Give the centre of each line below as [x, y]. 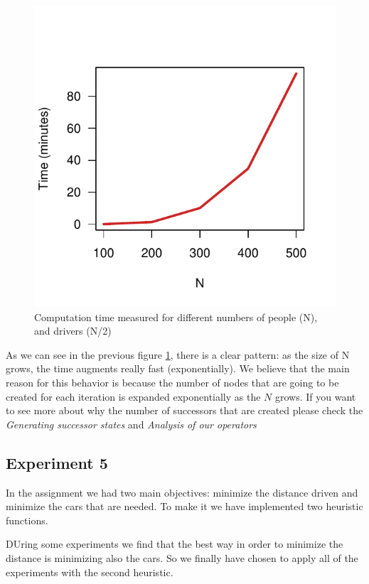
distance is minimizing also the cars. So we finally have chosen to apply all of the [182, 557]
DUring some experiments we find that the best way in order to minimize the [175, 544]
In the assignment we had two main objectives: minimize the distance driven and [182, 492]
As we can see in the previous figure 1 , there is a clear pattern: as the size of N [178, 354]
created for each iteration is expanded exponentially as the [133, 396]
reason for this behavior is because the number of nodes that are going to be [172, 382]
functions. [27, 520]
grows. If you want [316, 396]
